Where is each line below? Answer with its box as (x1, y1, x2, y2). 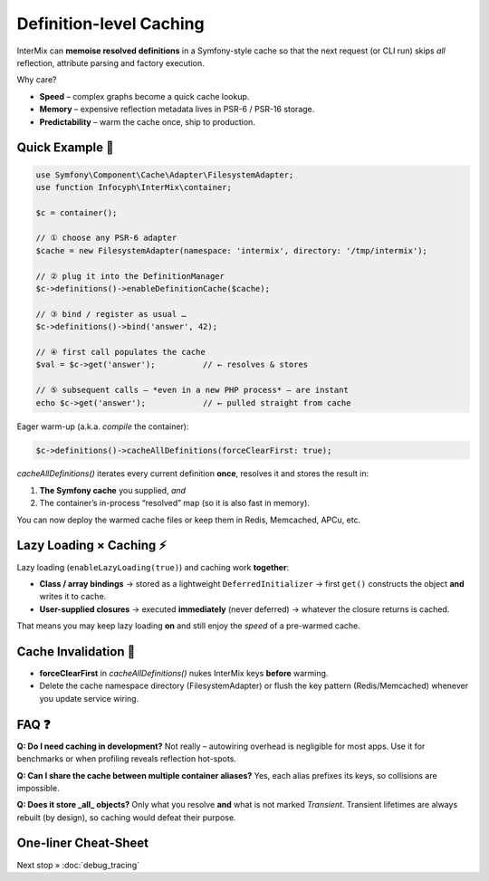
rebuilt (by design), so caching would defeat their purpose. (16, 811, 236, 823)
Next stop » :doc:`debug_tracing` (16, 859, 140, 870)
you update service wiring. (39, 693, 139, 704)
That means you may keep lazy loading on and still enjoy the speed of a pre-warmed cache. (16, 620, 361, 631)
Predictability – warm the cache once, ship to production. (39, 116, 255, 127)
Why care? (16, 74, 58, 85)
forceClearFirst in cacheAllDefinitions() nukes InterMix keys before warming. (39, 668, 329, 679)
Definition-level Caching (16, 14, 205, 34)
